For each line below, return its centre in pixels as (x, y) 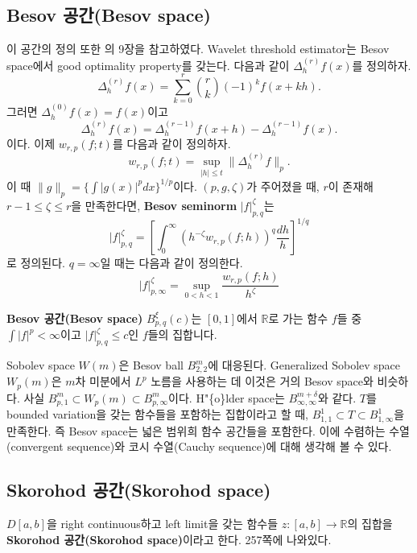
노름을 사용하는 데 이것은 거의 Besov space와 (262, 381)
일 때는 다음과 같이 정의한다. (171, 263)
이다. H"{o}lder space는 (227, 397)
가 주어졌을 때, (283, 186)
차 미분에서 (103, 381)
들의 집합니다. (182, 334)
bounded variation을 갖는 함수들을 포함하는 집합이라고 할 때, (158, 414)
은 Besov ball (151, 365)
